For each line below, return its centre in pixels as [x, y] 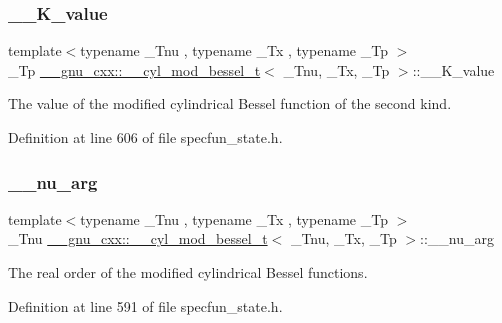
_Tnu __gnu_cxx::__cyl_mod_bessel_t [138, 238]
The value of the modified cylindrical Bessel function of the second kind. [230, 103]
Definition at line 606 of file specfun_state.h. [145, 137]
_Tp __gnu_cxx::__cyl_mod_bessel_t [134, 69]
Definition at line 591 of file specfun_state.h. [145, 305]
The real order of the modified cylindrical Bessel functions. [188, 272]
